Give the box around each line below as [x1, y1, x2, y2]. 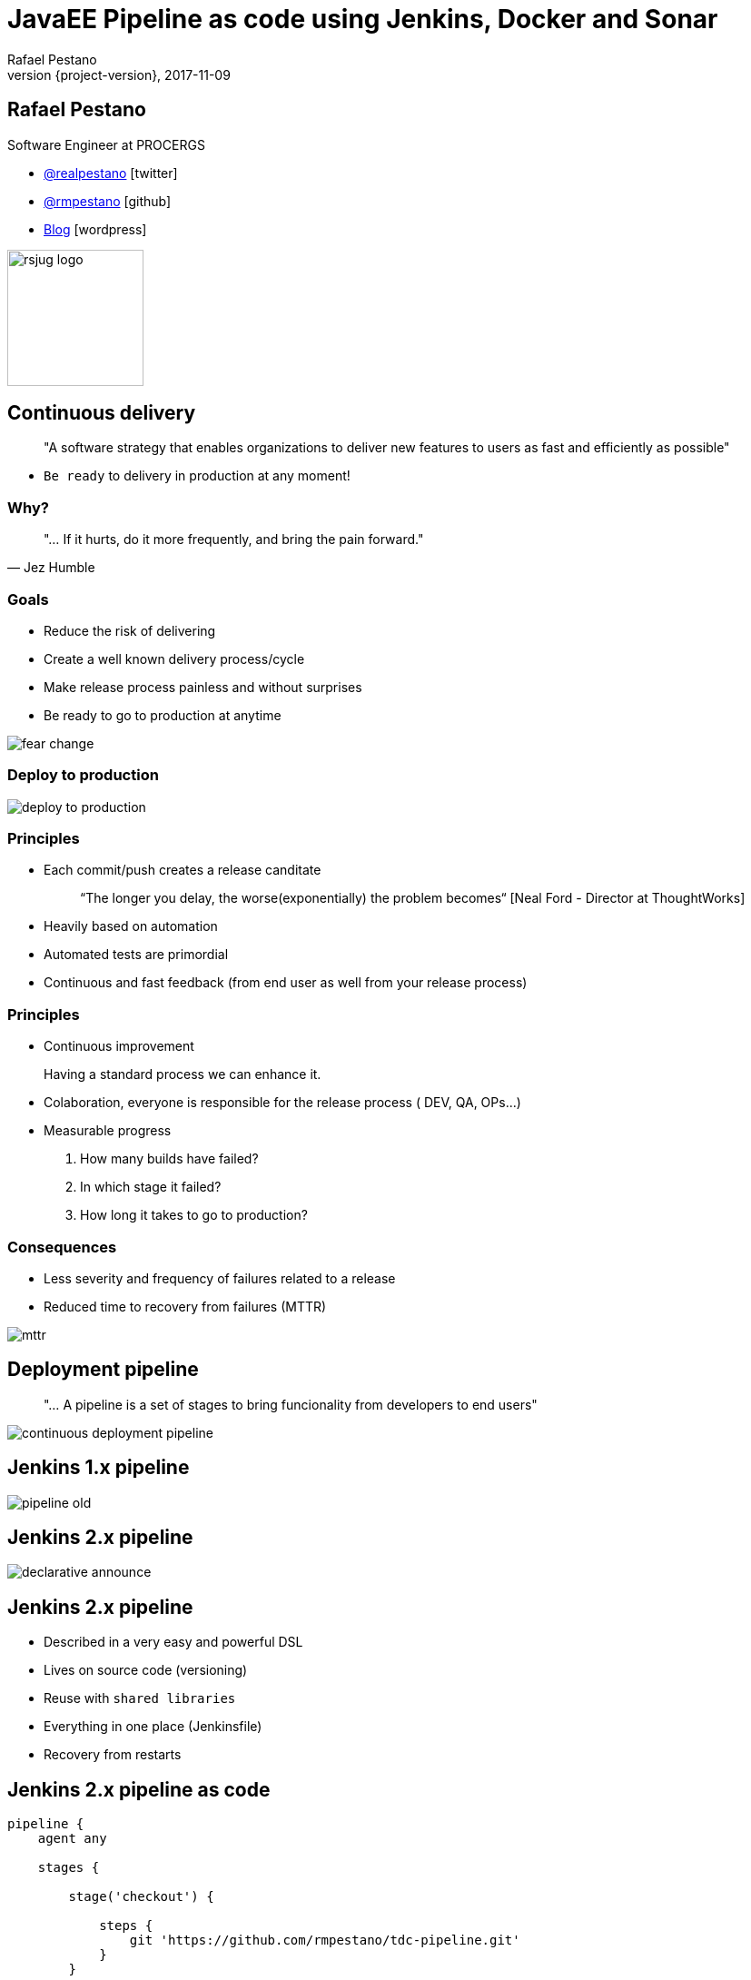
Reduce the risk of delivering [44, 622, 216, 639]
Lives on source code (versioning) [44, 1662, 248, 1678]
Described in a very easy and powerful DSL [44, 1634, 303, 1650]
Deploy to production [7, 766, 159, 785]
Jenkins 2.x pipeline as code [7, 1777, 271, 1801]
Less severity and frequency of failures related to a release [44, 1270, 396, 1286]
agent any [37, 1831, 107, 1846]
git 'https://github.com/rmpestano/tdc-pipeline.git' [129, 1933, 520, 1948]
